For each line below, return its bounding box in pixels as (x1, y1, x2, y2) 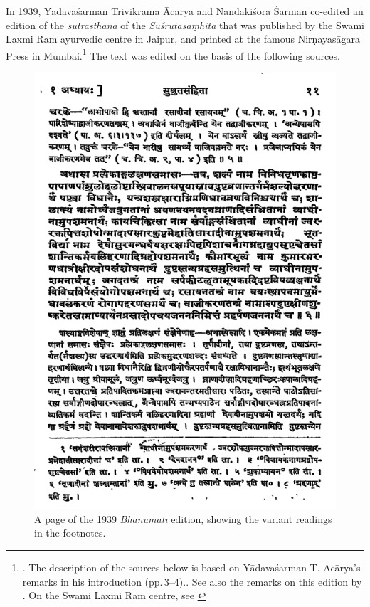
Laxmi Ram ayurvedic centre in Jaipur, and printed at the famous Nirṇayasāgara (6, 31, 360, 46)
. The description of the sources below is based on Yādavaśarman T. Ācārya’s (22, 560, 361, 575)
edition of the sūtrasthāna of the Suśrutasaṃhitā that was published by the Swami (6, 17, 364, 32)
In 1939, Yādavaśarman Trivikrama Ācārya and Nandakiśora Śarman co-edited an (6, 4, 364, 18)
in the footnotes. (34, 525, 106, 540)
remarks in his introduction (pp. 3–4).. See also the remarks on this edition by (22, 574, 362, 588)
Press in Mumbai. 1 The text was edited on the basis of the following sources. (6, 46, 340, 63)
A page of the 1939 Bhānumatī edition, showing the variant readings (34, 511, 332, 526)
